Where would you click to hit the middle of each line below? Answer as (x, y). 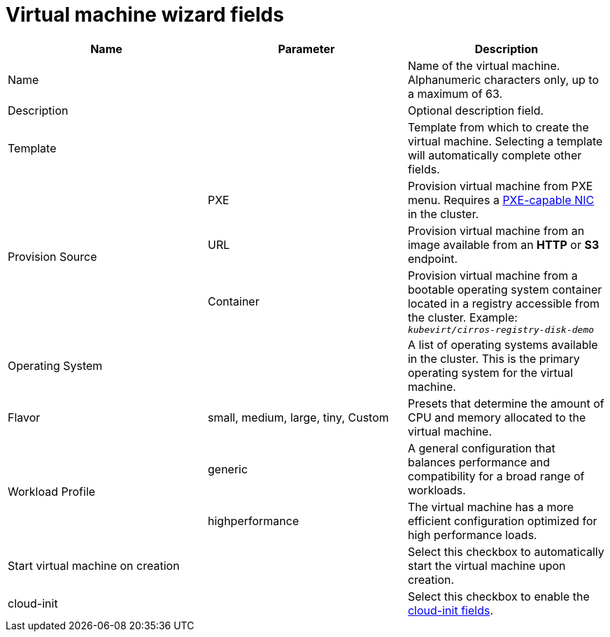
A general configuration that (481, 448)
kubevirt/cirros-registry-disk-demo (501, 329)
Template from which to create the (498, 127)
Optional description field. (476, 110)
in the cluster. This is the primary (494, 358)
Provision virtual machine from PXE (500, 186)
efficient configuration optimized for (502, 521)
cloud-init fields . (450, 610)
